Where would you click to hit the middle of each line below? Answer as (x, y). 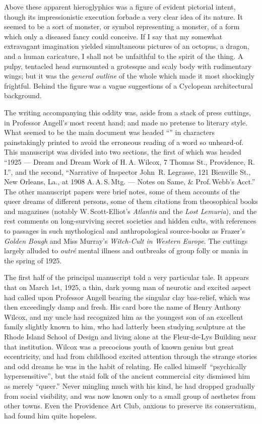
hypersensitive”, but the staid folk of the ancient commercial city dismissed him (127, 376)
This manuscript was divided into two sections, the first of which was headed (123, 152)
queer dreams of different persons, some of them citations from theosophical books (131, 201)
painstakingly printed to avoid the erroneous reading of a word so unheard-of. (124, 142)
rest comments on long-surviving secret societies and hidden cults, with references (130, 221)
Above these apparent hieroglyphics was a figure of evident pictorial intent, (120, 7)
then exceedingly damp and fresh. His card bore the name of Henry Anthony (123, 307)
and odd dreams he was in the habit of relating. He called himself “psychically (125, 366)
